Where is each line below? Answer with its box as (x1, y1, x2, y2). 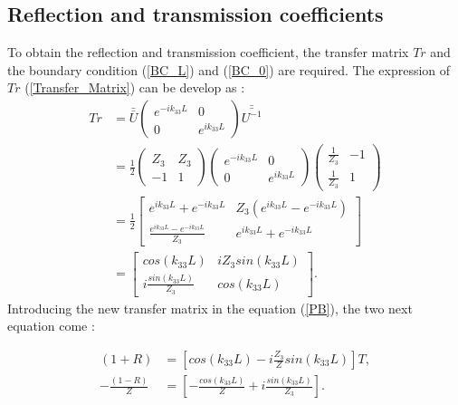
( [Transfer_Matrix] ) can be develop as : (24, 78, 245, 97)
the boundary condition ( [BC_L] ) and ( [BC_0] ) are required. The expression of (7, 60, 451, 79)
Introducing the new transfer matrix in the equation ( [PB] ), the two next (7, 298, 413, 317)
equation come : (7, 316, 95, 335)
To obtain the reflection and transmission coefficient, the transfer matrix (7, 43, 409, 62)
